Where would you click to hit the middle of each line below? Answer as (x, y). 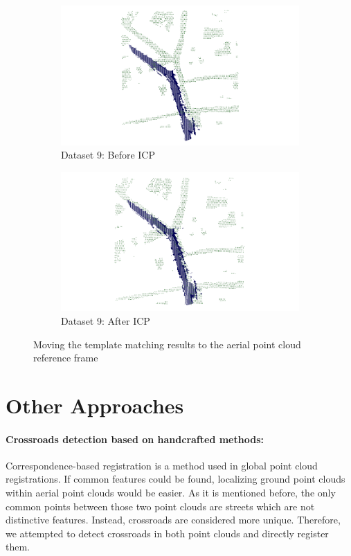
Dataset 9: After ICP (106, 320)
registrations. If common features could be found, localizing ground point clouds (175, 479)
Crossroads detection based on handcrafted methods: (135, 439)
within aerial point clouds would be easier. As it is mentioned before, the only (171, 493)
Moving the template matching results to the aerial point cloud (167, 344)
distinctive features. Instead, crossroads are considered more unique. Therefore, (173, 520)
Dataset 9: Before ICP (108, 155)
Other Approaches (95, 405)
